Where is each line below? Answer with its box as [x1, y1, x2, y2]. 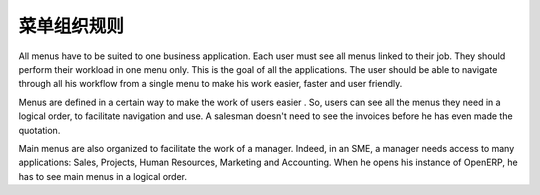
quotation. [18, 124, 61, 136]
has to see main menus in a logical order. [18, 170, 188, 182]
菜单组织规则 [18, 15, 125, 37]
